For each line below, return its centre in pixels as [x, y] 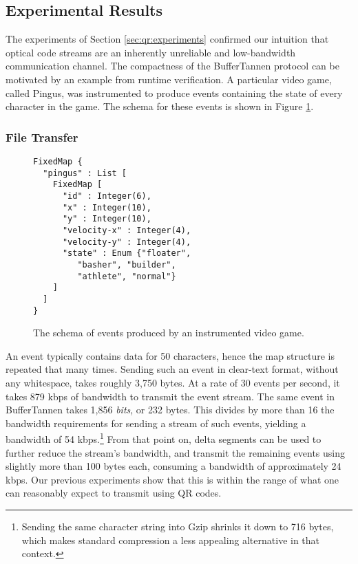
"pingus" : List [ [85, 173]
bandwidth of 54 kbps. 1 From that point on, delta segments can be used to [164, 438]
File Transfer [42, 137]
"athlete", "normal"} [127, 276]
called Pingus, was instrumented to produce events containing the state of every [174, 93]
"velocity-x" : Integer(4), [127, 230]
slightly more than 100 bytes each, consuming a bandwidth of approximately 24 [173, 466]
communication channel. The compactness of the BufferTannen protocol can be [172, 66]
